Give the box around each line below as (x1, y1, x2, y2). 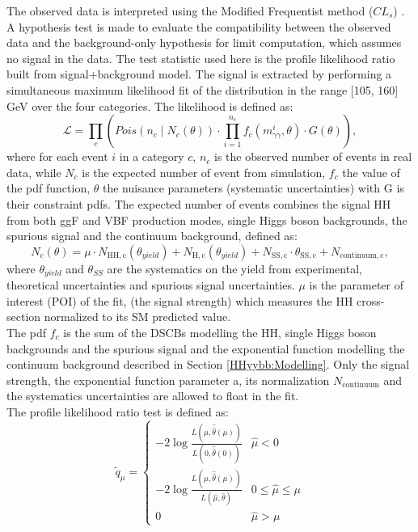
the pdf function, (6, 179, 91, 196)
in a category (119, 148, 184, 165)
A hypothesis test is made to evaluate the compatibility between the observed (6, 18, 391, 35)
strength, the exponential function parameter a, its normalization (6, 371, 330, 388)
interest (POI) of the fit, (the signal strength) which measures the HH (6, 292, 353, 309)
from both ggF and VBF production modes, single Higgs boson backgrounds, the (6, 211, 407, 228)
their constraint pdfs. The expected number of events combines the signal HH (6, 195, 391, 212)
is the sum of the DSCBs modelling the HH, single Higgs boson (63, 323, 377, 340)
